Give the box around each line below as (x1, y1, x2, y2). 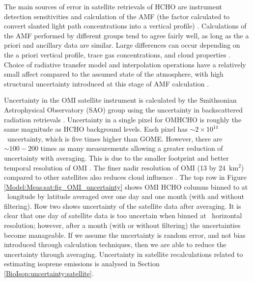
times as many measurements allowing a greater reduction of (40, 143, 223, 153)
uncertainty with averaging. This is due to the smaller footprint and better (4, 152, 229, 163)
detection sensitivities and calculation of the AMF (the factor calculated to (4, 11, 230, 21)
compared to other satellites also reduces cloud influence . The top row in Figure (4, 172, 247, 182)
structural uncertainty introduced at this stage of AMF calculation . (4, 78, 209, 88)
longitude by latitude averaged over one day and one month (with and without (7, 191, 244, 201)
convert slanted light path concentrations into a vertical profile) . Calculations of (4, 21, 247, 31)
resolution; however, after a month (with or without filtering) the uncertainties (4, 220, 241, 230)
